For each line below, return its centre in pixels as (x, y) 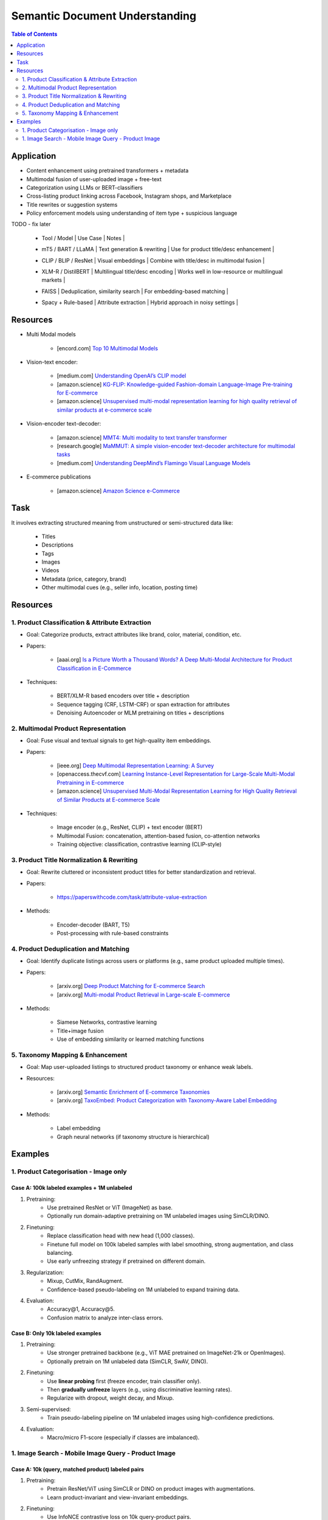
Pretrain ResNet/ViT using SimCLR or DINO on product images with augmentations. (151, 1489)
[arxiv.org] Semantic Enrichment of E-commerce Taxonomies (133, 1092)
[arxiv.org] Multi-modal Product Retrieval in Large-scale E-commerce (143, 995)
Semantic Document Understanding (104, 16)
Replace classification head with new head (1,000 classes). (121, 1236)
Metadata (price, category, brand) (84, 579)
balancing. (60, 1252)
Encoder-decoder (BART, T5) (93, 925)
